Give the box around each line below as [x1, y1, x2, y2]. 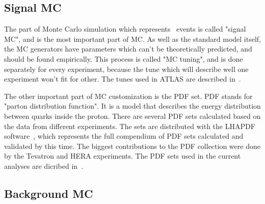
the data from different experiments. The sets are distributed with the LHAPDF [4, 120, 255, 131]
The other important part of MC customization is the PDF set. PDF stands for [4, 90, 253, 101]
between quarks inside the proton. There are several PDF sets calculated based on [4, 110, 261, 121]
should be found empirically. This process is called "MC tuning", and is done [4, 53, 243, 64]
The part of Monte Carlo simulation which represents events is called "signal [4, 23, 246, 34]
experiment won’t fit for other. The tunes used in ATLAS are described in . [4, 73, 241, 84]
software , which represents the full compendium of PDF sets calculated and [4, 131, 244, 141]
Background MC [4, 185, 93, 201]
